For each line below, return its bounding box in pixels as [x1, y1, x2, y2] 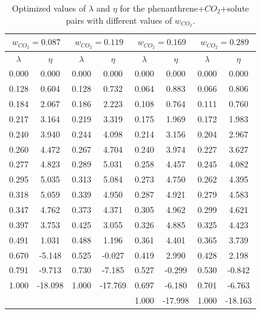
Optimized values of [12, 2, 86, 14]
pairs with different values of [66, 13, 172, 26]
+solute [220, 2, 249, 14]
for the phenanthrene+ [120, 2, 205, 14]
